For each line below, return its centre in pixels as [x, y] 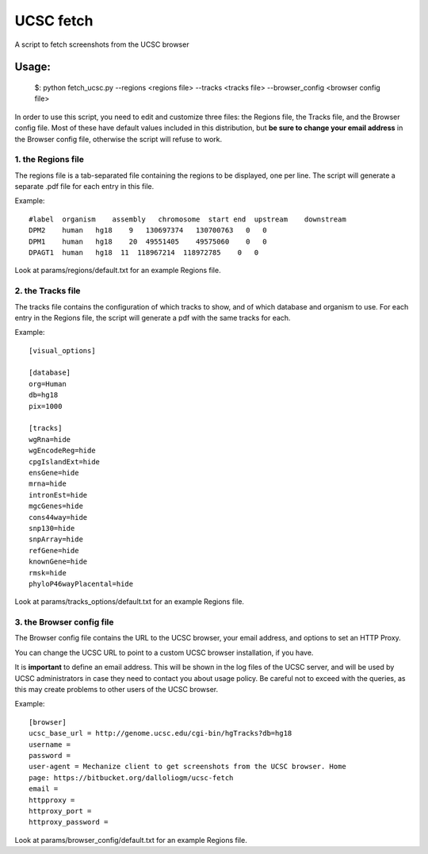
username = [50, 744]
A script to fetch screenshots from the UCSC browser [102, 44]
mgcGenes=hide [56, 506]
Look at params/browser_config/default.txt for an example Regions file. [131, 840]
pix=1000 [46, 406]
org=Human [48, 384]
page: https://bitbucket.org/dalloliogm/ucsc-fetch [131, 777]
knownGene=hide [58, 562]
